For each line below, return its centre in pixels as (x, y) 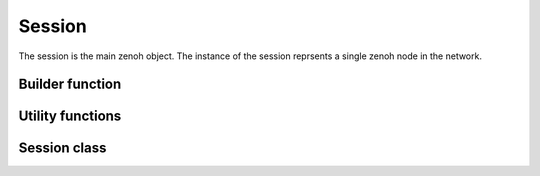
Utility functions (70, 116)
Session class (62, 148)
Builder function (70, 84)
